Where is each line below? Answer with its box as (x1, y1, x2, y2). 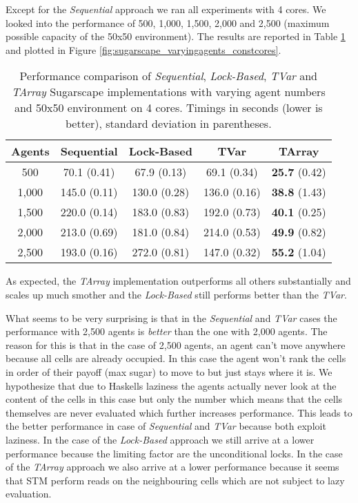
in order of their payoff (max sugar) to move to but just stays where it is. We (6, 364, 332, 379)
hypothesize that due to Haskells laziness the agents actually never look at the (6, 378, 337, 392)
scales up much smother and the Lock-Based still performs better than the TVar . (6, 287, 347, 301)
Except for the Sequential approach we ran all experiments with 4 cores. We (6, 2, 326, 16)
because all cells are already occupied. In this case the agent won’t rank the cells (6, 351, 346, 366)
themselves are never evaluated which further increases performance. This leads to (6, 405, 352, 419)
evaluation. (6, 486, 52, 501)
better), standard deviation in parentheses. (65, 115, 272, 132)
